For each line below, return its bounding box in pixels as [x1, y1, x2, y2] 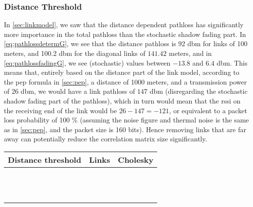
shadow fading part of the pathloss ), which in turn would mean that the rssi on [4, 95, 241, 105]
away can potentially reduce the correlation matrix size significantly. [4, 134, 207, 144]
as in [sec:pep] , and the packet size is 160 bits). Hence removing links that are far [4, 124, 246, 134]
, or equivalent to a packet [169, 105, 247, 115]
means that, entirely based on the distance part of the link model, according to [4, 67, 239, 77]
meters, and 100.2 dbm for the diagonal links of [4, 48, 145, 58]
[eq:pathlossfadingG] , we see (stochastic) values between [4, 57, 171, 68]
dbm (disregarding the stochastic [149, 86, 248, 96]
